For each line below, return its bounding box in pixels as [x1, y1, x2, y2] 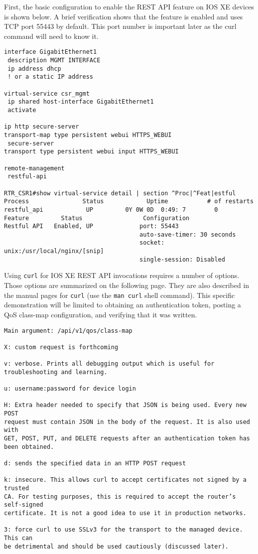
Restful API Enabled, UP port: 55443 [4, 223, 179, 230]
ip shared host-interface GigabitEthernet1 [7, 98, 154, 106]
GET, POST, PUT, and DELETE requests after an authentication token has [4, 435, 250, 442]
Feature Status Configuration [4, 214, 190, 222]
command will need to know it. [4, 30, 99, 41]
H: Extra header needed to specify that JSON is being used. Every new [4, 402, 247, 409]
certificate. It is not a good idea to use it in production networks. [4, 509, 247, 517]
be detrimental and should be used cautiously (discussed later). [4, 543, 229, 550]
